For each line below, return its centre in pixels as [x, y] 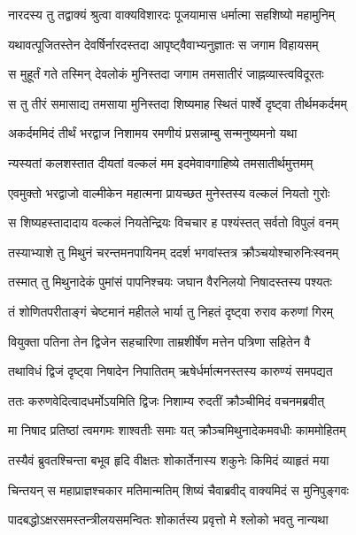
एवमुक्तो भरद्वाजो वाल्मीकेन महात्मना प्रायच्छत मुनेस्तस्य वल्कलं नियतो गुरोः [169, 192]
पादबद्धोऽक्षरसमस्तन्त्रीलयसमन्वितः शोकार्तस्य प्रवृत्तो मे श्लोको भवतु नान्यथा [168, 520]
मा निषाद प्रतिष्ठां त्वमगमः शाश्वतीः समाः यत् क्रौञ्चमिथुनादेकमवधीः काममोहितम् [177, 430]
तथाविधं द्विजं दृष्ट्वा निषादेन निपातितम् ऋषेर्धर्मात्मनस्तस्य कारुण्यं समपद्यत [170, 371]
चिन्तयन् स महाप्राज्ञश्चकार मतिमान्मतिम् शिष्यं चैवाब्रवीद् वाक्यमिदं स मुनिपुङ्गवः [178, 489]
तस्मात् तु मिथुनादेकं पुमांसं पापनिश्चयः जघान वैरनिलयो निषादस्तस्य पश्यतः [170, 282]
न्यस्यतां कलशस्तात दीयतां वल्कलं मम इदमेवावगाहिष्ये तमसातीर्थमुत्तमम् [161, 162]
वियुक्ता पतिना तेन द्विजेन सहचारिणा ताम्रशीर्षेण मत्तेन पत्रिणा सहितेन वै [159, 341]
